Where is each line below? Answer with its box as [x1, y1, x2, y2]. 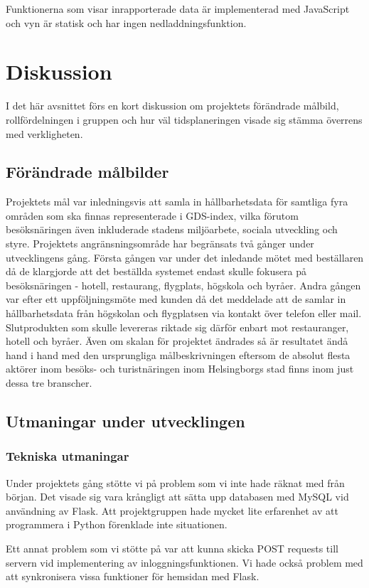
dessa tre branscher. [6, 375, 92, 390]
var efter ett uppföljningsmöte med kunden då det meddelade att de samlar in [6, 292, 346, 306]
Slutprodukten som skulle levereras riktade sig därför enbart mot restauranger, [6, 319, 349, 334]
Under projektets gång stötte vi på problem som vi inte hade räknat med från [6, 475, 345, 490]
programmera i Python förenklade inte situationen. [6, 517, 228, 532]
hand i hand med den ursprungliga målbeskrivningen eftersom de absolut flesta [6, 347, 351, 362]
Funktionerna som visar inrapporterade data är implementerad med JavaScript [6, 1, 350, 16]
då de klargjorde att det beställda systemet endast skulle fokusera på [6, 264, 306, 279]
